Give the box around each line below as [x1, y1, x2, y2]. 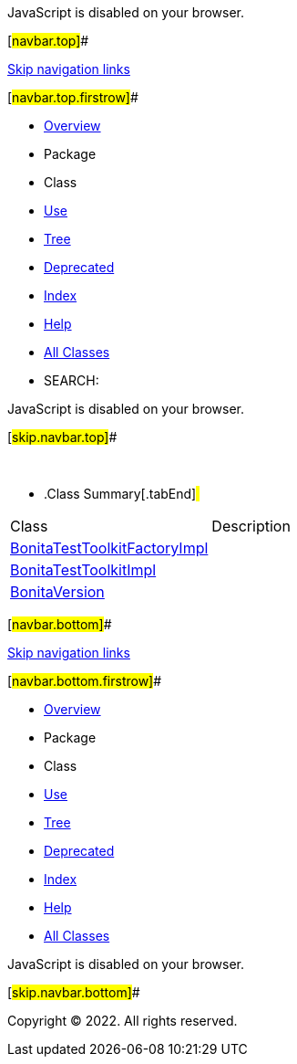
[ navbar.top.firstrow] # [7, 90, 138, 105]
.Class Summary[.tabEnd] [44, 486, 197, 501]
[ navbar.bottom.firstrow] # [7, 673, 162, 689]
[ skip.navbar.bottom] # [7, 985, 140, 1000]
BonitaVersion [10, 583, 105, 601]
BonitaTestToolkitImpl [10, 561, 157, 579]
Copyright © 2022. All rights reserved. [7, 1013, 238, 1028]
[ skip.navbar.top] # [7, 429, 118, 445]
